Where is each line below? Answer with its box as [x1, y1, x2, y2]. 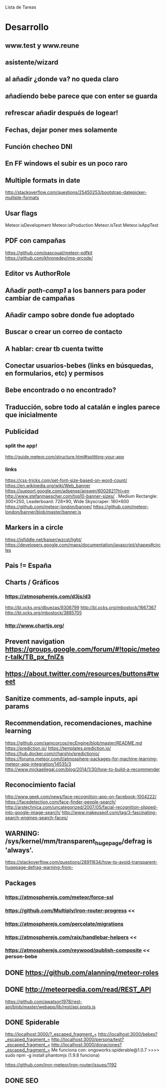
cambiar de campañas [5, 294, 75, 302]
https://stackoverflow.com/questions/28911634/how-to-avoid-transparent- [5, 859, 158, 865]
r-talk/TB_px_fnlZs [5, 653, 64, 661]
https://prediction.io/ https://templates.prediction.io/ [5, 745, 111, 751]
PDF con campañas [5, 237, 66, 245]
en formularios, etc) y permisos [5, 369, 104, 378]
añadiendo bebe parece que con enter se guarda [5, 92, 158, 100]
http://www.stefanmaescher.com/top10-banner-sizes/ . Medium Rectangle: [5, 493, 158, 499]
